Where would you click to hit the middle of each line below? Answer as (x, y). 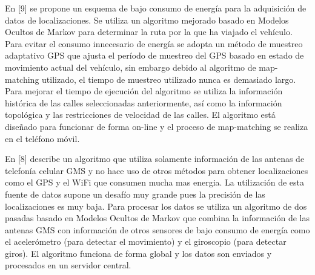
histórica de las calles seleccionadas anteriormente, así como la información (144, 102)
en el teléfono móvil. (42, 138)
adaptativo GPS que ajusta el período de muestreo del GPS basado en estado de (154, 55)
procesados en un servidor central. (68, 265)
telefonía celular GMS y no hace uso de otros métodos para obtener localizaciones (157, 170)
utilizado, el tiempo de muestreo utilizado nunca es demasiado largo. (169, 79)
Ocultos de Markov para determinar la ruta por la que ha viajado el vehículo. (149, 32)
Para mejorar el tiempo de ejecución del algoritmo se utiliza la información (144, 91)
